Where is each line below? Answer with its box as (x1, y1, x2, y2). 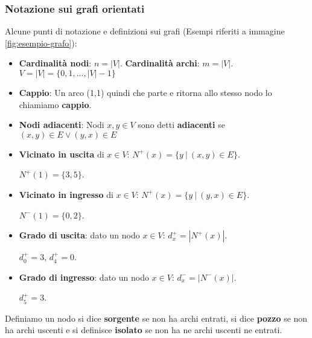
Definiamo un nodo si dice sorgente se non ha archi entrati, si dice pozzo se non (5, 311, 308, 324)
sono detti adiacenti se (138, 118, 225, 131)
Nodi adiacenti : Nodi (19, 118, 104, 131)
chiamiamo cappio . (19, 98, 92, 110)
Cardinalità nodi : (19, 57, 92, 69)
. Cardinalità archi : (119, 57, 200, 69)
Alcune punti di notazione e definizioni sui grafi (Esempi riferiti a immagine (5, 25, 285, 37)
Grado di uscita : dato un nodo (19, 229, 140, 241)
